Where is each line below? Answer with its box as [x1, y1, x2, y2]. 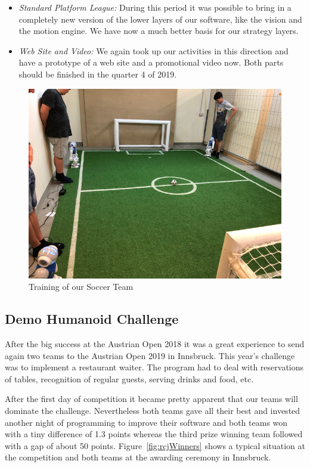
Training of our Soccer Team [29, 280, 134, 293]
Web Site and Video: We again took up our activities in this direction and [18, 44, 289, 57]
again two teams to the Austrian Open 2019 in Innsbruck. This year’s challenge [5, 349, 295, 361]
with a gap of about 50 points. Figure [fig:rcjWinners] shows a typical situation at [5, 439, 305, 451]
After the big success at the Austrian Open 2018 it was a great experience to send [5, 337, 305, 350]
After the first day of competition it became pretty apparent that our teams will [5, 392, 298, 405]
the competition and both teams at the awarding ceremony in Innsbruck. [5, 451, 271, 463]
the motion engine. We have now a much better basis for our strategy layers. [18, 24, 299, 37]
